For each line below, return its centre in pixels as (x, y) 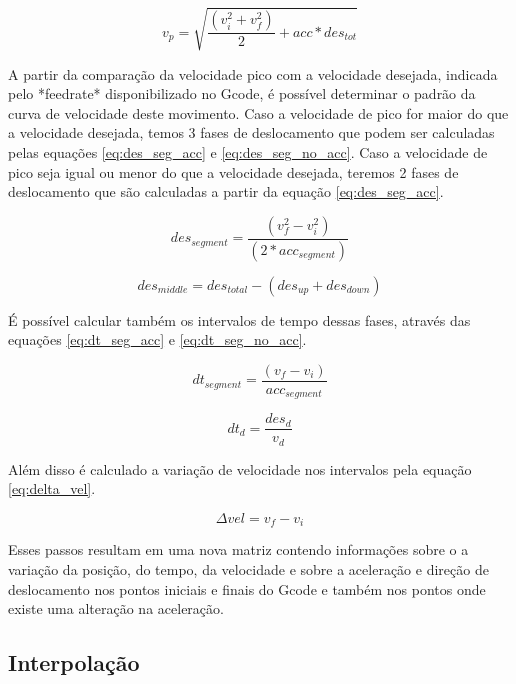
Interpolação (74, 662)
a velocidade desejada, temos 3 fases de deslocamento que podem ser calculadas (251, 132)
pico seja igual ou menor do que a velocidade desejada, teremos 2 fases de (233, 171)
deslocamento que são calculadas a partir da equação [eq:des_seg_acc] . (226, 191)
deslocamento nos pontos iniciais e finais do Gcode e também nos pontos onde (247, 588)
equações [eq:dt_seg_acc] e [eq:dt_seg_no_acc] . (157, 339)
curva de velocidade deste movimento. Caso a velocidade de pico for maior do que (258, 112)
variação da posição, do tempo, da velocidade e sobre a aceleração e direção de (248, 569)
